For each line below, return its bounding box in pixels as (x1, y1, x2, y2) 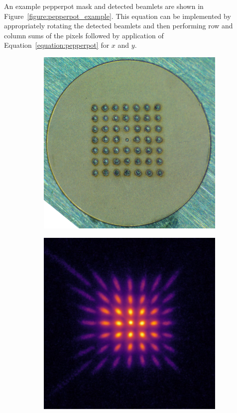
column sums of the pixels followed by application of (4, 30, 164, 40)
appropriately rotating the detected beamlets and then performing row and (4, 20, 233, 31)
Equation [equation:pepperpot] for (4, 40, 110, 50)
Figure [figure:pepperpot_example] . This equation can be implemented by (4, 10, 231, 21)
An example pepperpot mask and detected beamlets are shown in (4, 1, 204, 11)
